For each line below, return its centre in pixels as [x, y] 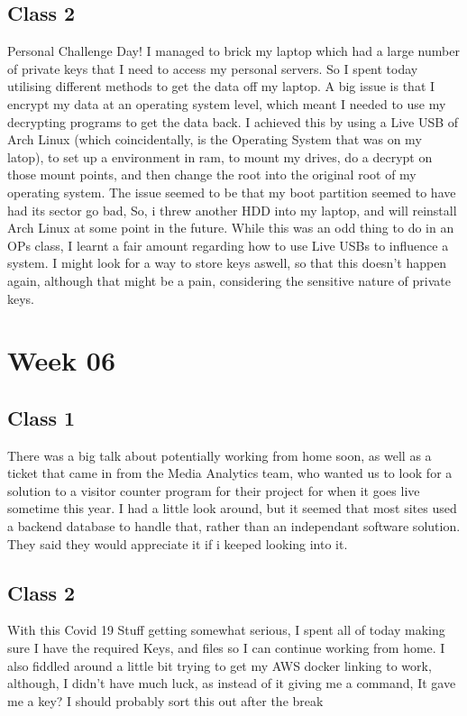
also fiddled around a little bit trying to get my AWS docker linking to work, [220, 665]
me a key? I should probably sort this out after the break [165, 700]
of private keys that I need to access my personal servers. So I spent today [213, 68]
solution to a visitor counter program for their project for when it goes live [214, 490]
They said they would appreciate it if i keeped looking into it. [178, 543]
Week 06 [62, 360]
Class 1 [41, 417]
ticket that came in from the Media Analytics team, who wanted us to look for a [230, 473]
